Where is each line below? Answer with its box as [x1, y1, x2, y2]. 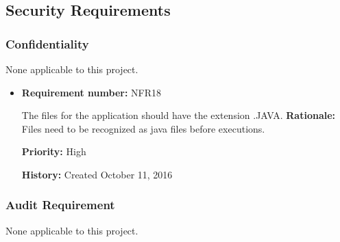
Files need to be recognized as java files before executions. [21, 121, 265, 135]
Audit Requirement [5, 196, 115, 213]
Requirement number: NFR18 [21, 85, 161, 99]
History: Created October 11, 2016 [21, 167, 173, 181]
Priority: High [21, 144, 86, 159]
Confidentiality [5, 35, 89, 52]
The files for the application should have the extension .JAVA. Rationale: [21, 108, 336, 122]
